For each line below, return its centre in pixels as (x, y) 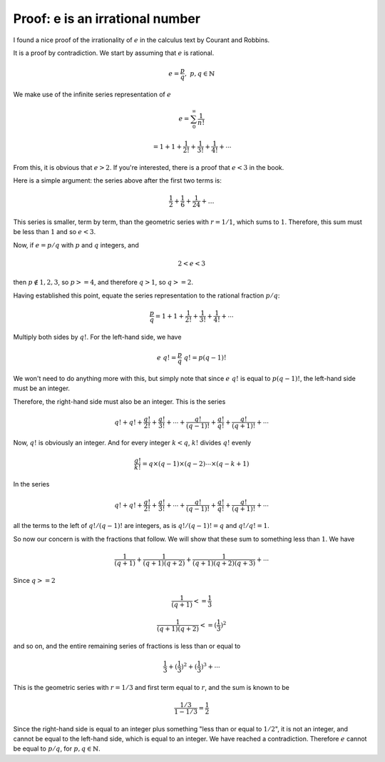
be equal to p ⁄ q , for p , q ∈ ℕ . (57, 748)
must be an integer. (42, 388)
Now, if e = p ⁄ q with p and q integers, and (76, 245)
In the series (31, 484)
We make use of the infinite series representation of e (92, 94)
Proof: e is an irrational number (107, 19)
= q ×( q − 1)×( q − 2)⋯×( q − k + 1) (196, 463)
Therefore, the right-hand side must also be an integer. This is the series (119, 401)
